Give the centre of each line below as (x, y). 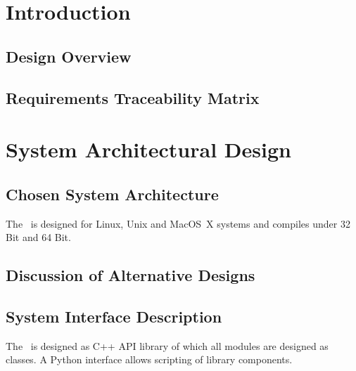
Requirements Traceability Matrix (133, 97)
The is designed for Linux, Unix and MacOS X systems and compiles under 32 (178, 223)
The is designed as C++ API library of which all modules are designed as (167, 345)
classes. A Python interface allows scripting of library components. (149, 359)
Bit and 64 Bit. (38, 237)
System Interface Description (114, 316)
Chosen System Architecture (112, 194)
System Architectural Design (148, 149)
